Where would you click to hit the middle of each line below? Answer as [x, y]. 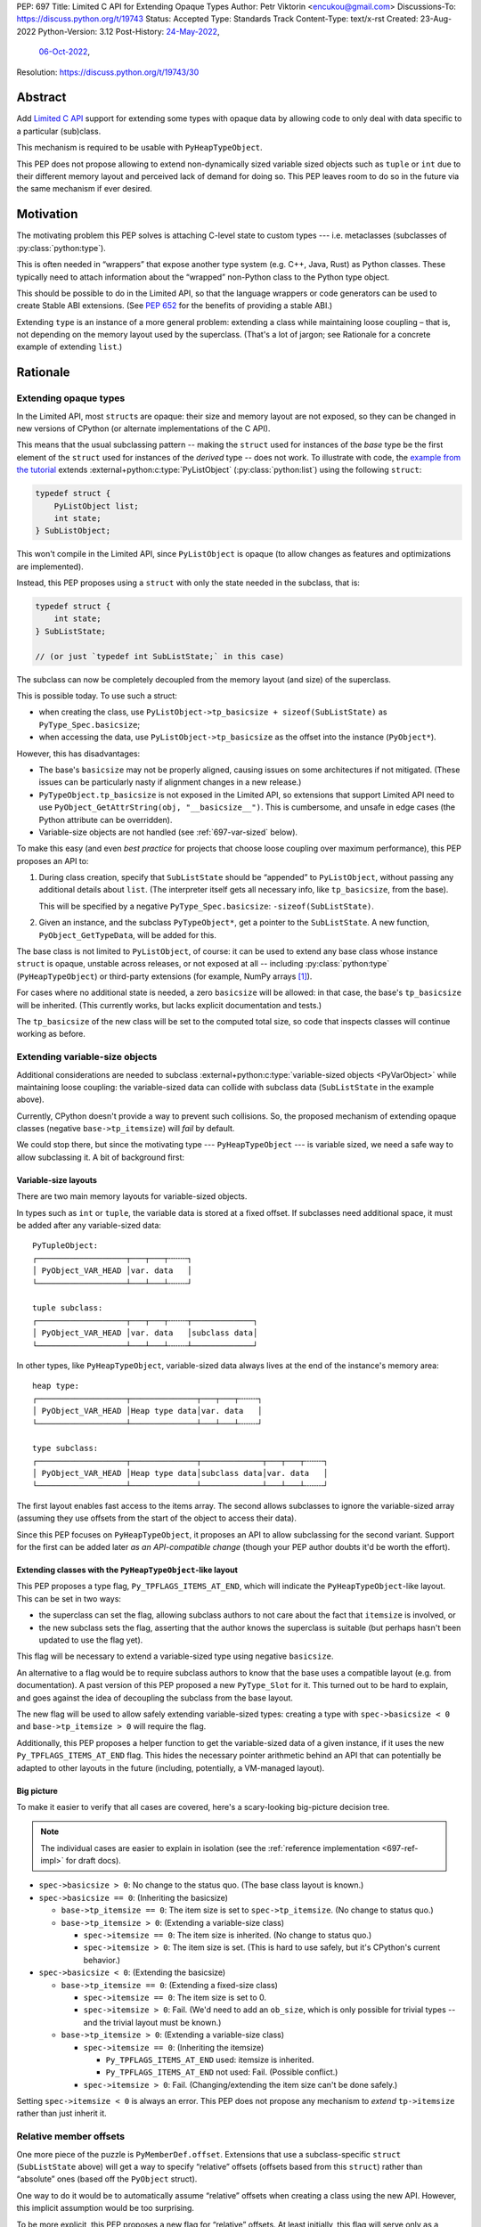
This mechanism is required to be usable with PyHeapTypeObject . [139, 148]
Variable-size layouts [57, 1179]
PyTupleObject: [65, 1246]
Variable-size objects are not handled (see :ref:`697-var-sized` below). [168, 832]
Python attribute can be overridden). [106, 820]
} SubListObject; [73, 531]
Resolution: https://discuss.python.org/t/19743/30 [108, 72]
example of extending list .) [69, 347]
